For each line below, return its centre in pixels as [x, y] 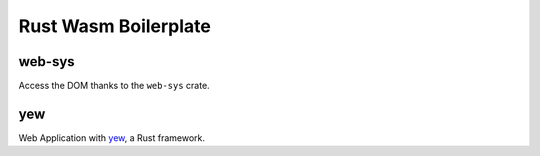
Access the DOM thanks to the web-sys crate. [114, 86]
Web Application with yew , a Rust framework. [111, 137]
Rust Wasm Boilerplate [115, 26]
